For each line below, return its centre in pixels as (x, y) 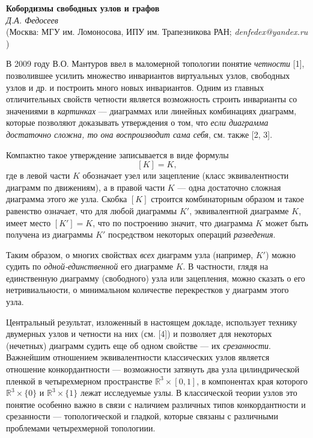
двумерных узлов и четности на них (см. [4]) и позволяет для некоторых (139, 334)
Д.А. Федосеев (32, 20)
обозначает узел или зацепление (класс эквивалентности (186, 175)
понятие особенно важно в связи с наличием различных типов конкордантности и (156, 404)
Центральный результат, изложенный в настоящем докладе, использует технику (152, 322)
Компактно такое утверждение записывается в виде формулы (117, 154)
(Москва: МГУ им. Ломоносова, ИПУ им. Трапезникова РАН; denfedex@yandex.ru (157, 32)
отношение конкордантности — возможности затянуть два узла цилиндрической (153, 369)
